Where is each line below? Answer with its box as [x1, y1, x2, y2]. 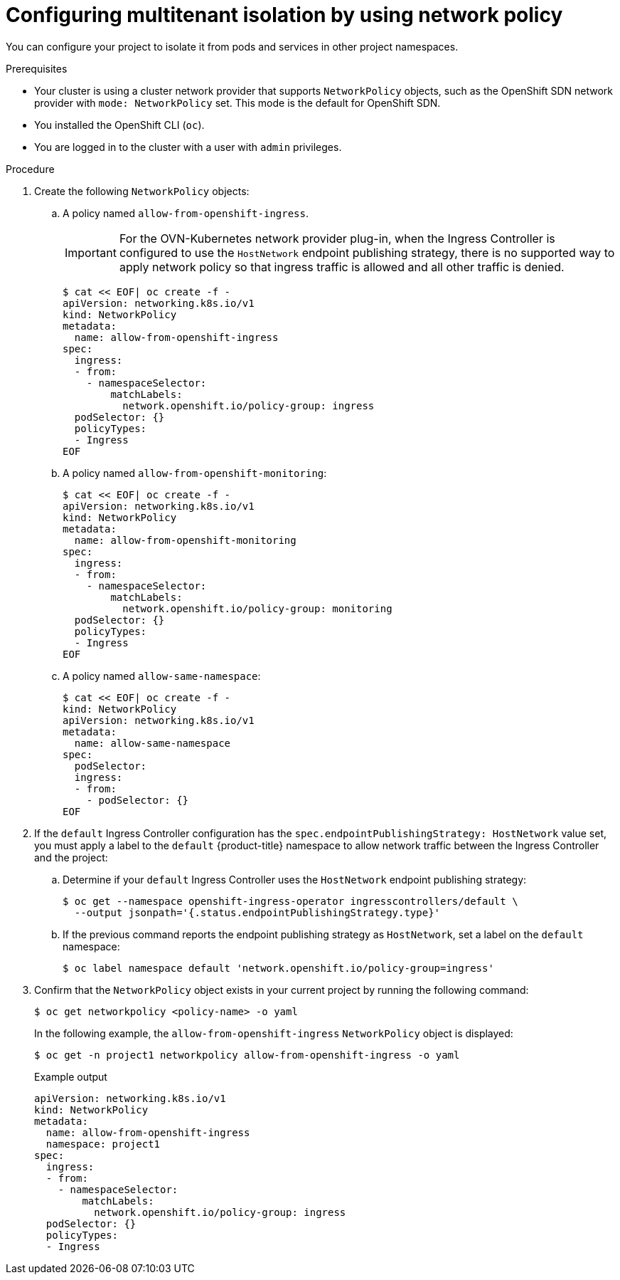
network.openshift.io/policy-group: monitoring [122, 602, 392, 614]
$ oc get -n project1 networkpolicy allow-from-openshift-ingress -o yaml [34, 1049, 460, 1061]
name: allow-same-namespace [74, 737, 231, 749]
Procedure [6, 162, 55, 175]
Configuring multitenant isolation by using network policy [6, 3, 563, 27]
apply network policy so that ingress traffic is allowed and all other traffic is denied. [119, 259, 565, 274]
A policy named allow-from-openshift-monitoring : [63, 466, 327, 479]
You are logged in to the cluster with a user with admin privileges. [34, 140, 342, 153]
